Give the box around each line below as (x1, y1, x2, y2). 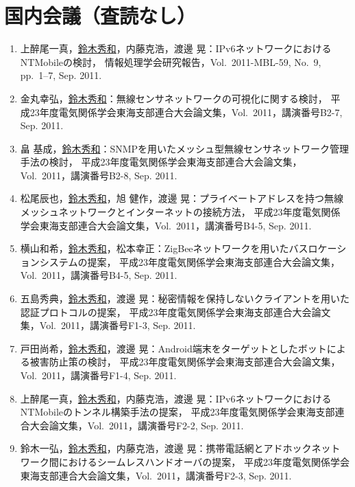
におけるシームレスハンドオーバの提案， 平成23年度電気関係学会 (58, 454, 350, 468)
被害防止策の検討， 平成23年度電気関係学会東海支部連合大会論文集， (29, 354, 341, 369)
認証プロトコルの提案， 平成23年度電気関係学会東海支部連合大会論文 (20, 304, 331, 319)
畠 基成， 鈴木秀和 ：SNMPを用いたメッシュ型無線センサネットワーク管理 (20, 141, 350, 155)
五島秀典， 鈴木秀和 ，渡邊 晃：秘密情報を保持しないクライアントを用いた (20, 291, 350, 306)
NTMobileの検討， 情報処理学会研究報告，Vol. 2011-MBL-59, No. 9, (20, 54, 321, 69)
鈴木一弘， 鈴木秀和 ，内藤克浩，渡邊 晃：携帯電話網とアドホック (20, 441, 312, 455)
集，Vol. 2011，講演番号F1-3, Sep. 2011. (20, 318, 196, 332)
